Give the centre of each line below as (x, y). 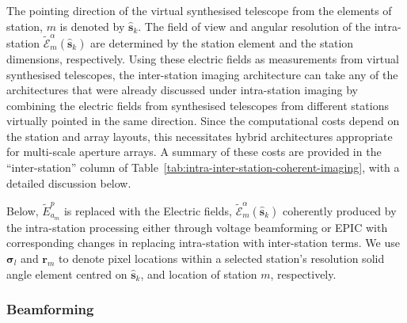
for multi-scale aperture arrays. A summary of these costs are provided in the (194, 152)
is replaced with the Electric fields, (148, 210)
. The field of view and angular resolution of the (255, 26)
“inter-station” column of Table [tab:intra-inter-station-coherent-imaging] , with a (203, 167)
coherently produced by (339, 210)
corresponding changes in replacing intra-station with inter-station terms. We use (203, 243)
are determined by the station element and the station (222, 42)
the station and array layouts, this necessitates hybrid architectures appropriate (200, 136)
